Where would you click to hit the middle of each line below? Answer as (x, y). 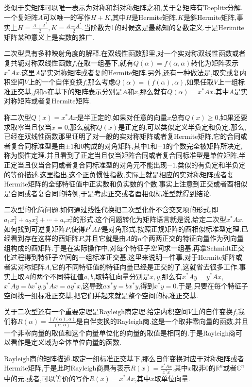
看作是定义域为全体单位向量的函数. (66, 342)
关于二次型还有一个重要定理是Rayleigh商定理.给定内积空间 (96, 311)
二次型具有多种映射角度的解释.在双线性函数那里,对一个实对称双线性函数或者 (125, 53)
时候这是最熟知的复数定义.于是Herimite (183, 27)
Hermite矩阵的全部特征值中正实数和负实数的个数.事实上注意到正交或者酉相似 (126, 184)
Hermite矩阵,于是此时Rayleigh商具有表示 (67, 368)
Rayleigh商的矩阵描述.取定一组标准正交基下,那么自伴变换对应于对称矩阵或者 (124, 358)
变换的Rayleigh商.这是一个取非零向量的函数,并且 (172, 321)
